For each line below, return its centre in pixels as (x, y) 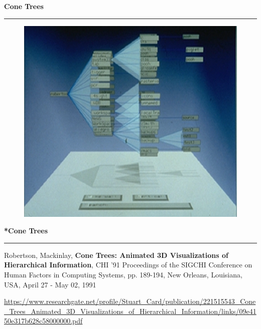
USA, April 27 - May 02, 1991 (50, 284)
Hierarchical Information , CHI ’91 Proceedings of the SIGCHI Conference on (128, 265)
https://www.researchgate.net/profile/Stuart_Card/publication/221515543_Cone (130, 301)
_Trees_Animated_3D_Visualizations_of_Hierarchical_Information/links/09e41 (130, 311)
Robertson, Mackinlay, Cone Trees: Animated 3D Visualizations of (116, 255)
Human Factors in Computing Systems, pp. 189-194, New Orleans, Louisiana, (123, 275)
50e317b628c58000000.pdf (43, 321)
